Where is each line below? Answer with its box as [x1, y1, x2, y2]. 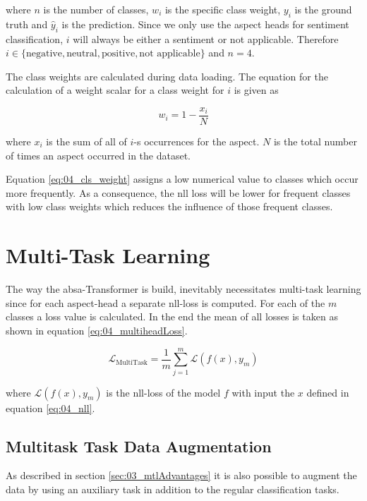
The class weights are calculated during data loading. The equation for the [6, 68, 328, 83]
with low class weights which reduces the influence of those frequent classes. [6, 199, 333, 214]
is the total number [273, 134, 357, 149]
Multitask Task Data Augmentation [6, 435, 272, 457]
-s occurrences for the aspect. [133, 134, 260, 149]
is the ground [294, 2, 352, 16]
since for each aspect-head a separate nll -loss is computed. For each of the [6, 295, 325, 310]
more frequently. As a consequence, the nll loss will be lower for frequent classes [6, 185, 351, 200]
